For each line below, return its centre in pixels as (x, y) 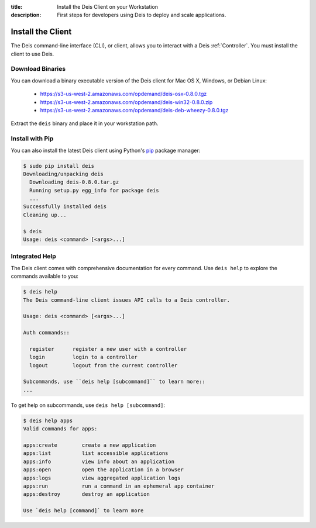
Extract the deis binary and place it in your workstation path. (85, 123)
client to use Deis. (32, 54)
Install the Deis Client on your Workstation (107, 7)
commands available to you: (45, 276)
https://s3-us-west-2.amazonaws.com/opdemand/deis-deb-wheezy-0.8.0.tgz (134, 110)
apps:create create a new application (90, 445)
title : (17, 7)
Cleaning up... (45, 215)
